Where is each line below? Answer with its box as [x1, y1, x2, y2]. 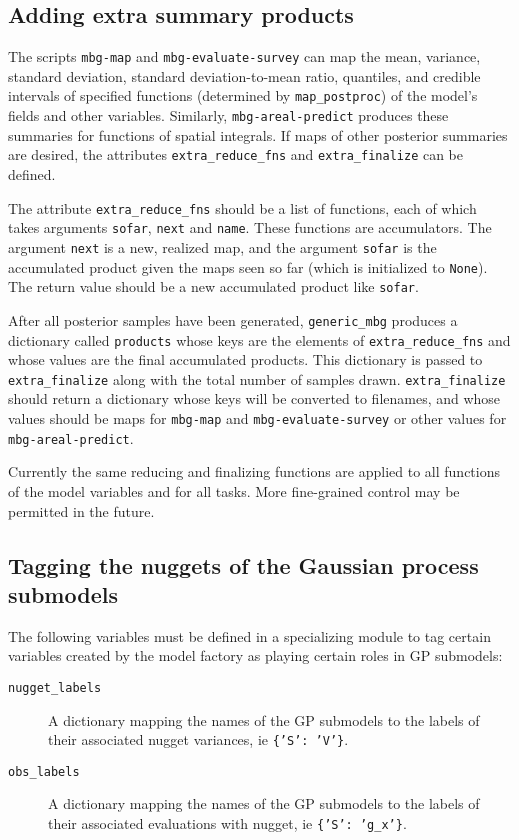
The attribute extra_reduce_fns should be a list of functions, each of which [8, 197, 477, 218]
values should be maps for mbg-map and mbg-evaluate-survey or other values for [8, 408, 507, 429]
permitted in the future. [8, 500, 155, 521]
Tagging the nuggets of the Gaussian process [8, 549, 479, 580]
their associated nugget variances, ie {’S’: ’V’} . [48, 729, 349, 750]
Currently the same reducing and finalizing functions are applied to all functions [8, 461, 500, 482]
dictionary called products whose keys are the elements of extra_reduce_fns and [8, 329, 511, 350]
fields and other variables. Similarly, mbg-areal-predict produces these [8, 105, 449, 126]
